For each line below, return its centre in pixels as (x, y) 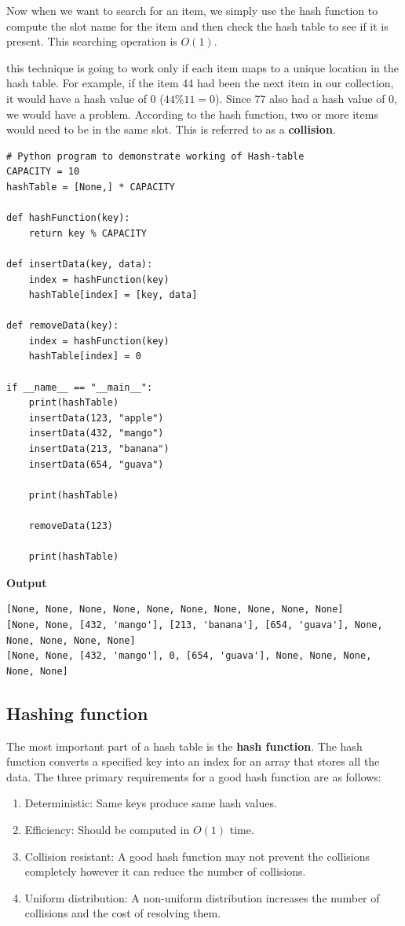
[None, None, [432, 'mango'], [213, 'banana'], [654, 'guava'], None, (195, 625)
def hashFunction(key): (68, 218)
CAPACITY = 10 (43, 172)
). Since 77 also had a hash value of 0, (306, 98)
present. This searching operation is (92, 41)
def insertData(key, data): (80, 264)
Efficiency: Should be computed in (107, 829)
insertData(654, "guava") (96, 464)
